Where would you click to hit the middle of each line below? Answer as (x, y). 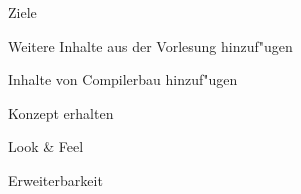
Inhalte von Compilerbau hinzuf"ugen (123, 79)
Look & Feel (46, 146)
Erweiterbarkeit (55, 179)
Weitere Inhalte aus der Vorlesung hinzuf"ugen (150, 45)
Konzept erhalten (61, 112)
